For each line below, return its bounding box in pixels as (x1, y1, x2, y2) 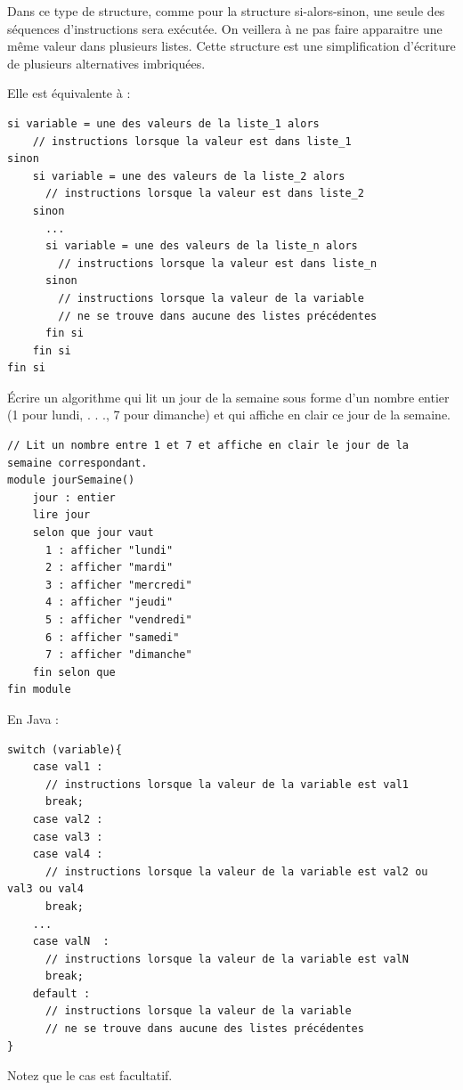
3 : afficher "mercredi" (45, 578, 192, 591)
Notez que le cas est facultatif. (7, 1066, 173, 1085)
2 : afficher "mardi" (45, 561, 174, 574)
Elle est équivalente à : (7, 84, 131, 102)
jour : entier (32, 491, 116, 504)
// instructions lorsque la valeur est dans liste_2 (45, 187, 364, 200)
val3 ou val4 (7, 883, 84, 896)
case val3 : (32, 830, 103, 843)
